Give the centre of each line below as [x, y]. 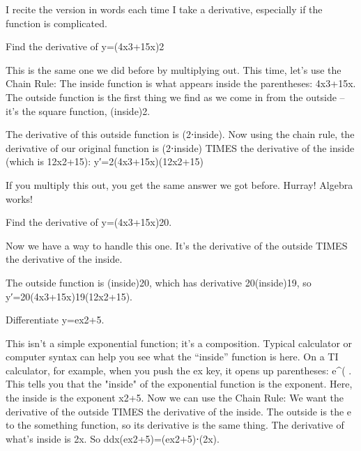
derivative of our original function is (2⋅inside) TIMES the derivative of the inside [180, 147]
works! [20, 198]
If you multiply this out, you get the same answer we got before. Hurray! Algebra [179, 184]
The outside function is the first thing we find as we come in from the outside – [175, 97]
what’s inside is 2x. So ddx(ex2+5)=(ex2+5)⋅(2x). [113, 438]
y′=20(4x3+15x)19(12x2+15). [69, 296]
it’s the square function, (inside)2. [78, 110]
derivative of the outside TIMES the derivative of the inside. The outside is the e [179, 411]
